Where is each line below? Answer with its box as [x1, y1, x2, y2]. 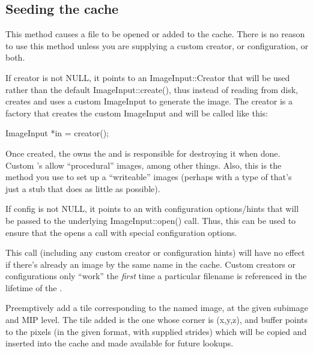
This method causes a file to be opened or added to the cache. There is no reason [5, 28, 305, 40]
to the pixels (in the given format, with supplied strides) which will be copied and [5, 325, 307, 337]
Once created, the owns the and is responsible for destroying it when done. [5, 146, 281, 159]
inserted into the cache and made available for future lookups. [5, 337, 234, 349]
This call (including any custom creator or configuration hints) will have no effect [5, 246, 305, 259]
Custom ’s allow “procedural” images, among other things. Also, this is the [5, 158, 282, 171]
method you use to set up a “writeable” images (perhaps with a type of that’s [5, 170, 292, 183]
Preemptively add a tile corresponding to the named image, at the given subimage [5, 301, 308, 314]
